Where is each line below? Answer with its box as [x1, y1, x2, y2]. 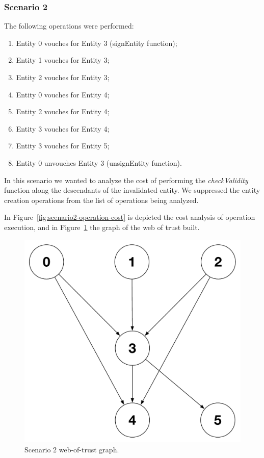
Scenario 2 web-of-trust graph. [24, 444, 119, 454]
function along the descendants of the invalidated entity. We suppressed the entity [4, 185, 260, 195]
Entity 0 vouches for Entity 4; [16, 89, 110, 99]
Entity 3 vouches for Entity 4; [16, 123, 110, 134]
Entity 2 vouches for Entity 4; [16, 106, 110, 117]
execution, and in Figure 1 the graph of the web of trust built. [4, 221, 200, 232]
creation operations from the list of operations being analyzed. [4, 194, 199, 205]
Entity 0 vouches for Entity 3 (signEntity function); [16, 37, 177, 48]
